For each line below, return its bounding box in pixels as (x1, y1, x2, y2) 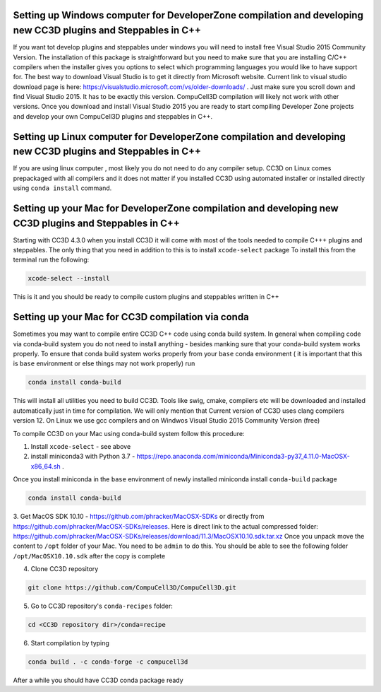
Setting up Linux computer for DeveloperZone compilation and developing (13, 131, 346, 143)
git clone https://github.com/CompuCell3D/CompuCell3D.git (28, 584, 236, 592)
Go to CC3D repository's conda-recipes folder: (30, 602, 173, 611)
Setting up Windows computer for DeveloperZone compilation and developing (13, 9, 363, 21)
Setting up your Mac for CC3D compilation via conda (13, 311, 250, 323)
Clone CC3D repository (30, 565, 99, 573)
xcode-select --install (28, 274, 111, 283)
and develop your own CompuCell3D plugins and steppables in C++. (13, 112, 213, 120)
